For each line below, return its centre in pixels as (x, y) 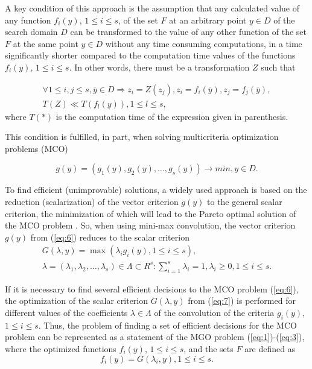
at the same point (46, 43)
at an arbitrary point (208, 20)
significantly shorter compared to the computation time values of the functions (150, 55)
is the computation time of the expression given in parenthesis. (172, 116)
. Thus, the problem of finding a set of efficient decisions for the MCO (167, 325)
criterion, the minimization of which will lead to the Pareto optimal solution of (151, 213)
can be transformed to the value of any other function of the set (189, 32)
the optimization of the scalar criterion (77, 301)
